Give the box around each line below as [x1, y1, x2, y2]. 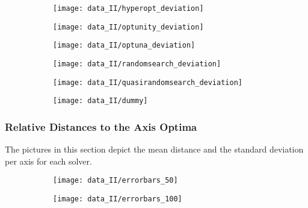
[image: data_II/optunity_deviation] [53, 22, 204, 31]
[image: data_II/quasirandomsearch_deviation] [53, 78, 242, 87]
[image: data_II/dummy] [53, 96, 148, 106]
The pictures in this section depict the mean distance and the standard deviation [5, 143, 304, 156]
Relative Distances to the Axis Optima [5, 119, 197, 134]
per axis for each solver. [5, 154, 92, 167]
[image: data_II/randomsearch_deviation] [53, 59, 221, 68]
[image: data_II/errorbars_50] [53, 176, 178, 185]
